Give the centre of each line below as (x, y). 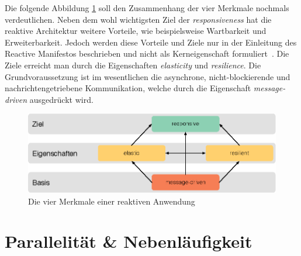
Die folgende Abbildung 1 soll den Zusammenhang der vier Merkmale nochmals (147, 8)
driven (16, 99)
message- (269, 88)
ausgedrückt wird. (61, 99)
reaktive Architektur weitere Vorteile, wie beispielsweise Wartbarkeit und (136, 31)
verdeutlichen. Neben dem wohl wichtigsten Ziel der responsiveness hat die (138, 19)
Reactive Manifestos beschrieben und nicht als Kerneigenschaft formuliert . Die (147, 53)
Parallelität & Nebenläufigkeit (129, 241)
